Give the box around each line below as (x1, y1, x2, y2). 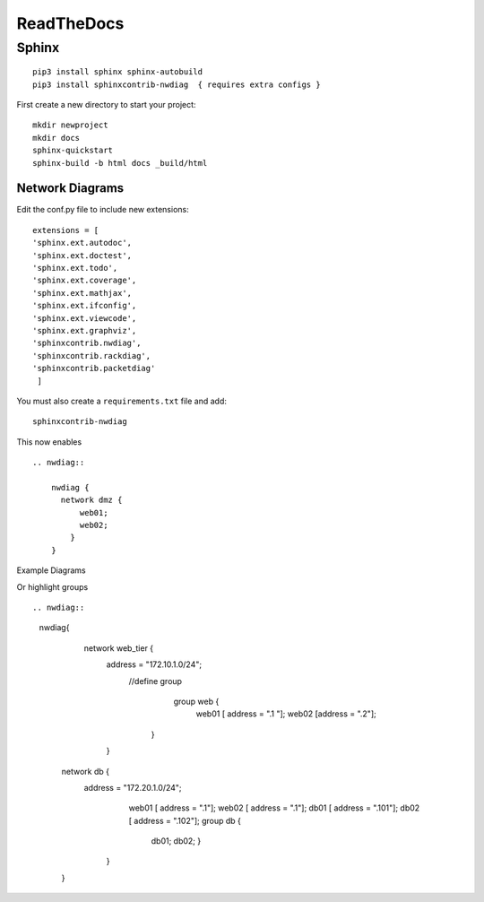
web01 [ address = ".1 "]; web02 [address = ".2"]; (195, 708, 376, 719)
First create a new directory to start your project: (16, 99, 196, 109)
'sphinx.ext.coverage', (32, 275, 137, 286)
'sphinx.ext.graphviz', (32, 325, 137, 335)
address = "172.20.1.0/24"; (83, 782, 183, 793)
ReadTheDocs (16, 13, 125, 33)
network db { (61, 766, 109, 776)
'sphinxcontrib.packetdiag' (32, 363, 156, 374)
